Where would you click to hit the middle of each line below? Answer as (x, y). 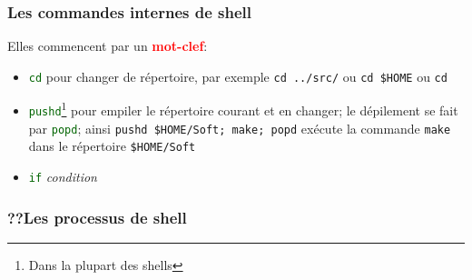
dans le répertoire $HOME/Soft (112, 146)
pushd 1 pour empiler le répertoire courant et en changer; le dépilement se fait (243, 109)
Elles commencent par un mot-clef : (108, 46)
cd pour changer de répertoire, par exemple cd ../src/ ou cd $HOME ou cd (238, 76)
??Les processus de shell (97, 217)
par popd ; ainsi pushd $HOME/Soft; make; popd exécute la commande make (240, 128)
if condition (63, 177)
